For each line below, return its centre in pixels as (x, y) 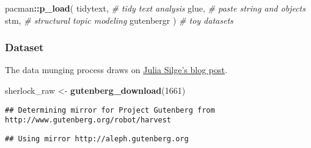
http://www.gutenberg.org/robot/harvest (88, 120)
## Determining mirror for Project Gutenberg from (110, 110)
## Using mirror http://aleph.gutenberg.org (97, 139)
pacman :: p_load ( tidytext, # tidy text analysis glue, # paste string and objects (155, 8)
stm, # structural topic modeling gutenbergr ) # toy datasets (119, 20)
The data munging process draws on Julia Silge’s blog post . (116, 70)
